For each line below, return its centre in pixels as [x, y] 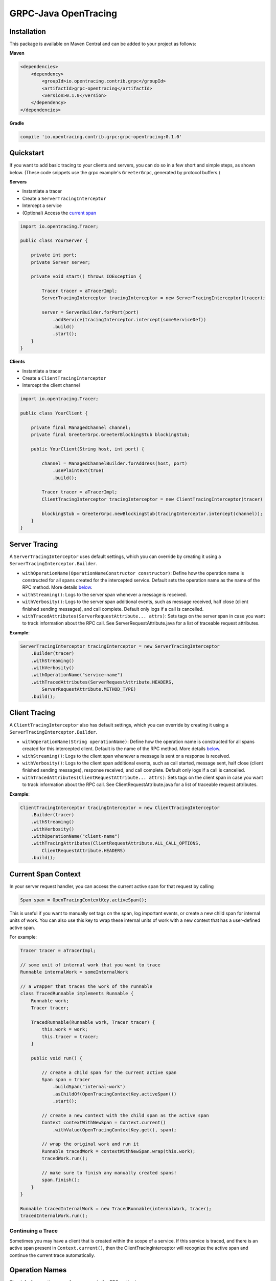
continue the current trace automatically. [52, 1255]
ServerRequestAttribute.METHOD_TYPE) [89, 689]
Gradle [17, 123]
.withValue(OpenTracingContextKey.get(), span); [114, 1130]
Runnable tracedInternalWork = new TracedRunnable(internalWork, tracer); [116, 1208]
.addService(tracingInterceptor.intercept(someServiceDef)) [129, 319]
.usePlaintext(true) [78, 471]
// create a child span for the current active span [109, 1072]
